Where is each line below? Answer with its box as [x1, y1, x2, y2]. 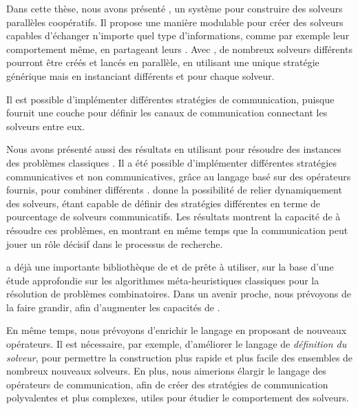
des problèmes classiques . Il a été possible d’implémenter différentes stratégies [6, 155, 337, 169]
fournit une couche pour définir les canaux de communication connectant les [6, 105, 328, 120]
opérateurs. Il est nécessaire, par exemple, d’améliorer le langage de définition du [6, 337, 347, 351]
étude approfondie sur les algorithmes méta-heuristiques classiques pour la [6, 273, 319, 287]
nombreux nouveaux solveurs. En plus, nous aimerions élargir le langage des [6, 364, 326, 378]
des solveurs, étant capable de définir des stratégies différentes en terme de [6, 196, 321, 210]
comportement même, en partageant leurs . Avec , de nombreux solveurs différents [6, 41, 352, 56]
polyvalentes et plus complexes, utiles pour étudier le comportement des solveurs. [6, 390, 349, 405]
